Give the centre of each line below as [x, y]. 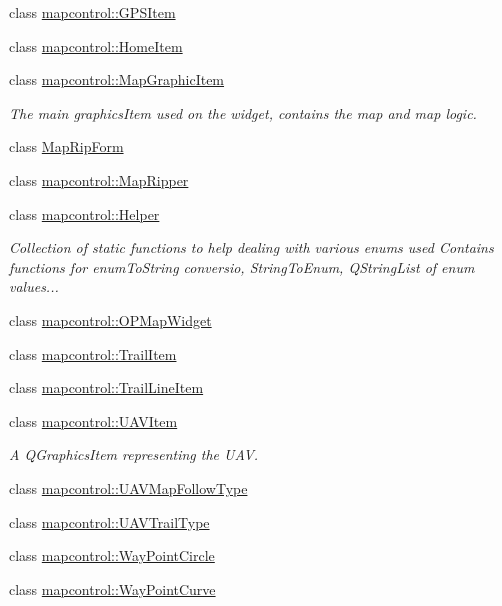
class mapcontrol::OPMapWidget [110, 319]
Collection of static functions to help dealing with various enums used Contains [251, 247]
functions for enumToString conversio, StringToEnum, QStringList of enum [242, 266]
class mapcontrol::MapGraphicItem [117, 79]
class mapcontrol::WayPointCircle [112, 555]
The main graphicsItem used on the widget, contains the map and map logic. [243, 112]
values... [34, 286]
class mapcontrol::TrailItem [93, 353]
